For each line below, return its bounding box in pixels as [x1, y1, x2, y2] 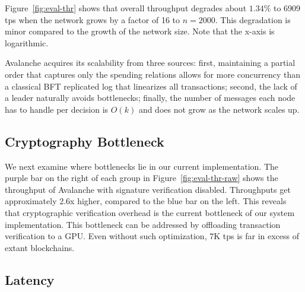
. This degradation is [215, 13, 291, 26]
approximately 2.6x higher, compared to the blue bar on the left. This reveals [5, 195, 287, 207]
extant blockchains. [5, 241, 75, 253]
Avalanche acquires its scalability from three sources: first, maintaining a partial [5, 56, 296, 69]
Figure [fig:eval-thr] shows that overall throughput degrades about [5, 2, 247, 14]
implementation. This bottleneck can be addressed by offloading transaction [5, 218, 281, 230]
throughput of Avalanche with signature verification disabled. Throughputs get [5, 183, 291, 195]
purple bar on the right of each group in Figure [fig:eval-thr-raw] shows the [5, 172, 278, 184]
